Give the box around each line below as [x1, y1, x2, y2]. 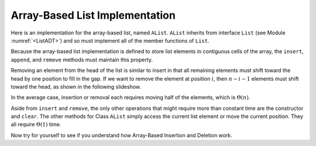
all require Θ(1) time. [11, 121, 61, 128]
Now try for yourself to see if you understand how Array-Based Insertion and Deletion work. [11, 131, 232, 138]
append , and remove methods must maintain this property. [11, 56, 153, 63]
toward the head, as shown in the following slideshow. [11, 83, 142, 90]
